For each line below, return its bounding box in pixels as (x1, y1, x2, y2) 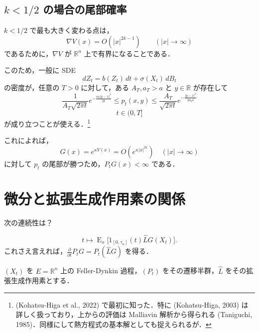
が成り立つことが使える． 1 (4, 117, 91, 129)
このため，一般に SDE (4, 65, 76, 75)
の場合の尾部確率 (43, 1, 127, 17)
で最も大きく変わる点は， (29, 25, 114, 35)
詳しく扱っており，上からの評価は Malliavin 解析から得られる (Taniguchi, (15, 309, 253, 320)
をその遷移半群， (162, 265, 219, 276)
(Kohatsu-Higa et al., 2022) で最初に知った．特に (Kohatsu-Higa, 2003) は (15, 299, 249, 310)
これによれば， (4, 135, 53, 146)
